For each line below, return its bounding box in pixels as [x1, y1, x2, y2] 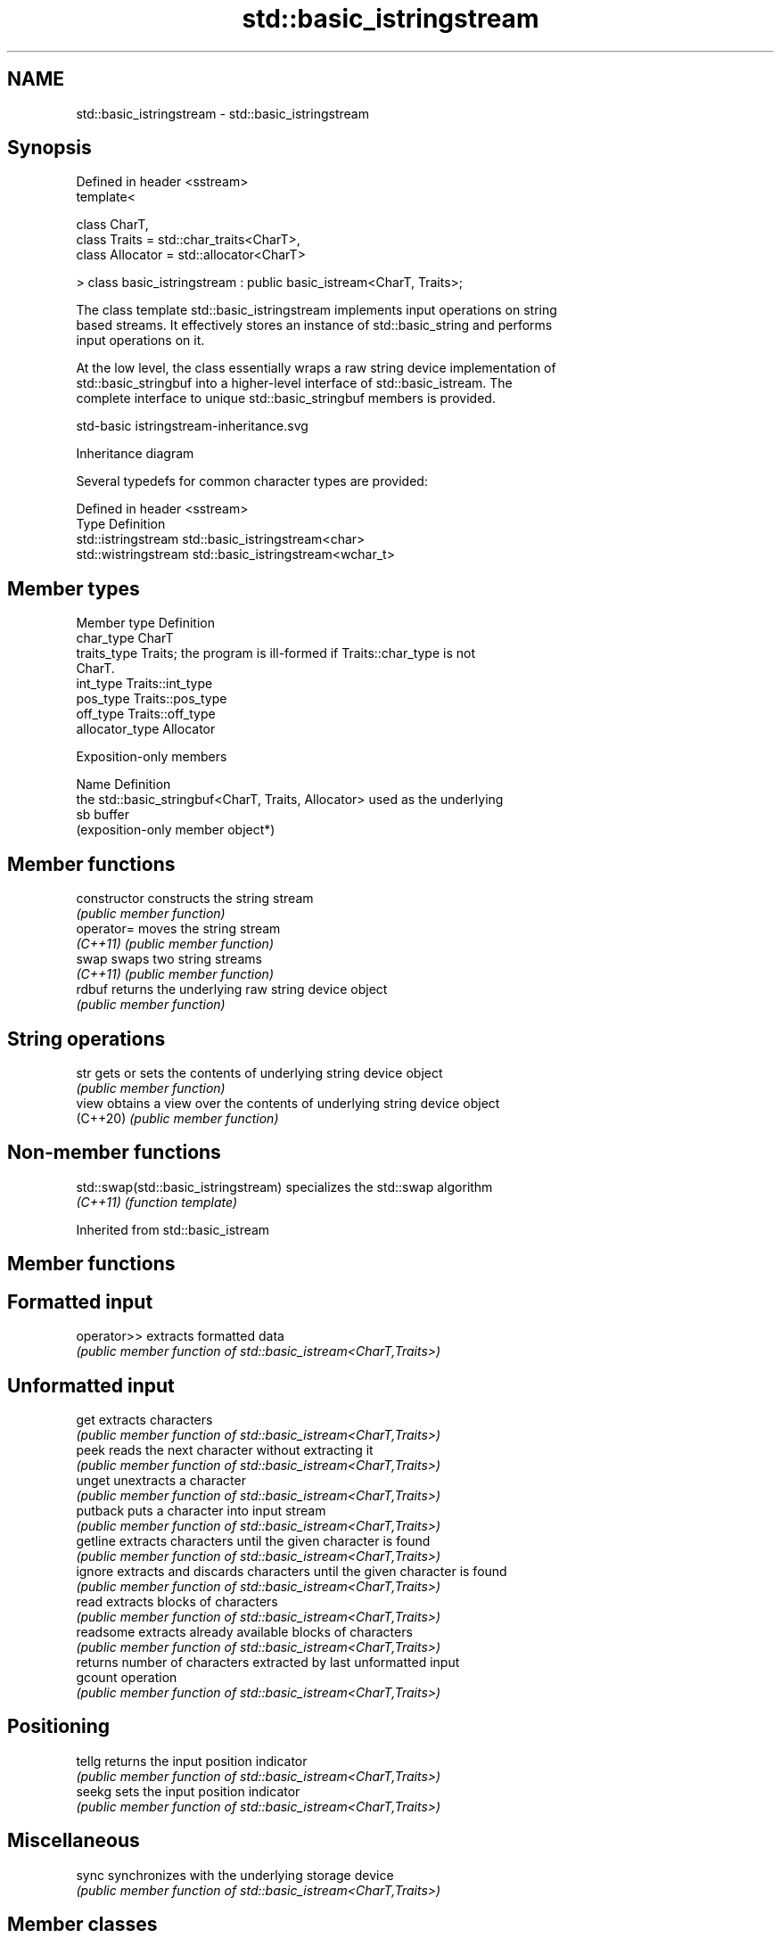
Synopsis [7, 136, 92, 160]
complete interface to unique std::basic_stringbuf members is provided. [76, 390, 496, 406]
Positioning [7, 1715, 111, 1738]
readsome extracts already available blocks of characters [76, 1623, 413, 1639]
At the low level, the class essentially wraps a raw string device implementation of [76, 360, 556, 376]
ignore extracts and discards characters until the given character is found [76, 1563, 507, 1579]
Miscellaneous [7, 1829, 140, 1852]
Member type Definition [76, 615, 215, 631]
